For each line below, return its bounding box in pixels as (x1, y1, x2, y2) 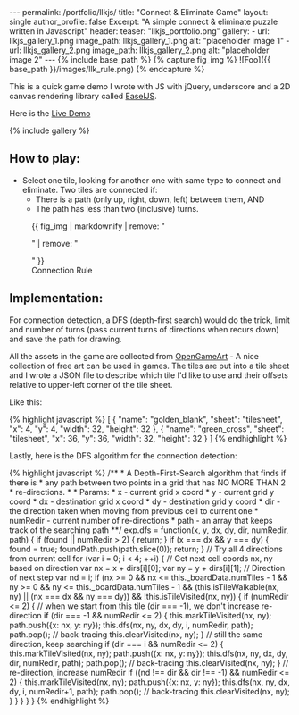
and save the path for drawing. (9, 333, 122, 344)
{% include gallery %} (9, 125, 91, 136)
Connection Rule (31, 265, 93, 275)
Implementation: (9, 290, 104, 306)
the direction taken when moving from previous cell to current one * (9, 505, 259, 516)
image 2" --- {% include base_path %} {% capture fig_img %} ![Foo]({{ (9, 55, 270, 64)
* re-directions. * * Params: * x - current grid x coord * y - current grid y (9, 486, 275, 497)
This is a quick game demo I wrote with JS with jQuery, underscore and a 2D (9, 81, 291, 91)
